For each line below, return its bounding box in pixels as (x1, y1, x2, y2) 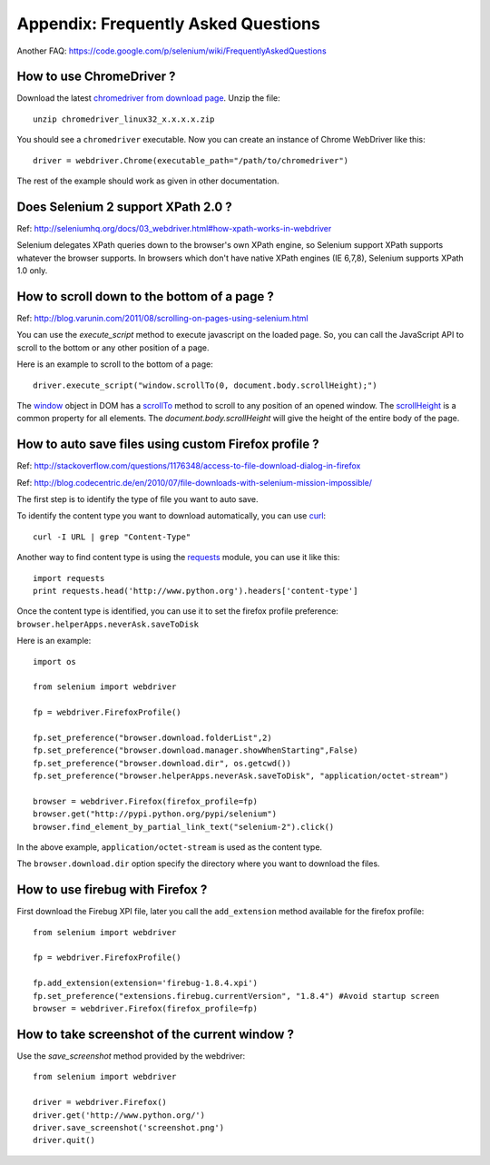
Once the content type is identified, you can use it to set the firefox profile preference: (16, 606, 339, 617)
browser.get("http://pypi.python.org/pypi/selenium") (33, 809, 277, 819)
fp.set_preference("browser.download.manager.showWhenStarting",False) (33, 745, 358, 755)
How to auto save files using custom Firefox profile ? (16, 437, 319, 452)
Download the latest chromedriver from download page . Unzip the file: (16, 93, 280, 104)
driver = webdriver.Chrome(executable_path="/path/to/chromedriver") (33, 155, 349, 165)
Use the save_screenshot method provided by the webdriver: (16, 1050, 245, 1061)
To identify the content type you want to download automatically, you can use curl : (16, 510, 327, 521)
